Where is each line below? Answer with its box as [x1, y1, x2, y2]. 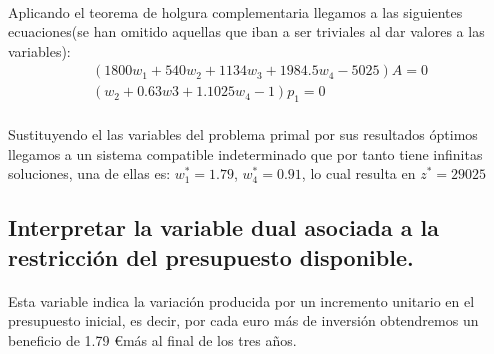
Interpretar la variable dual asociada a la [8, 212, 440, 243]
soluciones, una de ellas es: [8, 163, 171, 184]
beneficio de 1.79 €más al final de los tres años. [8, 330, 297, 350]
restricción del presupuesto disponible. [8, 241, 414, 272]
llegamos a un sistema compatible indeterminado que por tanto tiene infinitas [8, 143, 483, 164]
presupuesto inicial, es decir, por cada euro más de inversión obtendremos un [8, 310, 479, 331]
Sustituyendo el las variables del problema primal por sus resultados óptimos [8, 124, 478, 145]
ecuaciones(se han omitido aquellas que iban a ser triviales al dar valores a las [8, 21, 485, 42]
